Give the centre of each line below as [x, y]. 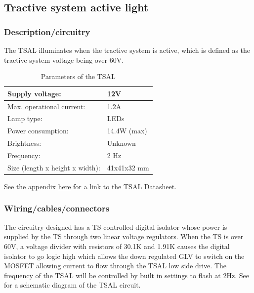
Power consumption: [38, 131]
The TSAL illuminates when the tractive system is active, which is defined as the [127, 50]
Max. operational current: [46, 106]
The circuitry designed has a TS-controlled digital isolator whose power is [116, 227]
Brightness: [24, 143]
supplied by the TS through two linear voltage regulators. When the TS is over [124, 236]
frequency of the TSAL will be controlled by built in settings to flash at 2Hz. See [127, 275]
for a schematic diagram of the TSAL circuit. [72, 285]
